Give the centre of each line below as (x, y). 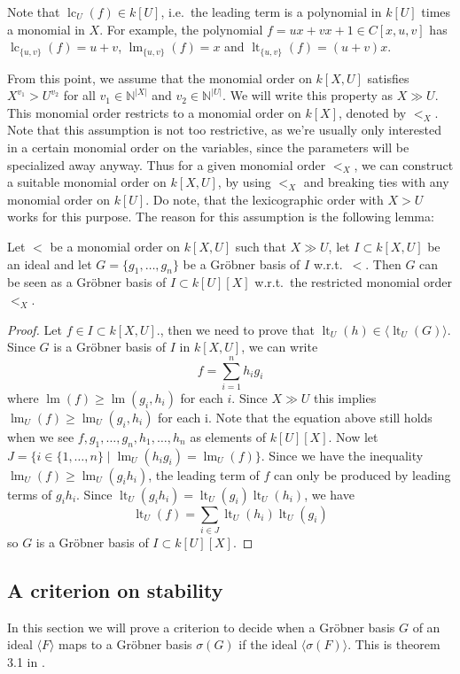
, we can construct (404, 164)
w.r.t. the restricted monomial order (353, 282)
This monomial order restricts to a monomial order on (154, 112)
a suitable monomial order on (87, 182)
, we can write (280, 347)
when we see (41, 436)
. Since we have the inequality (342, 455)
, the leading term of (204, 474)
